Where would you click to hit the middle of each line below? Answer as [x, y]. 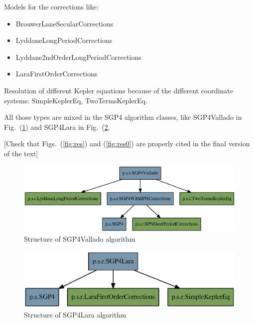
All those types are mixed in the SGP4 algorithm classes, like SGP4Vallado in [123, 117]
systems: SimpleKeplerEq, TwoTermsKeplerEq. [76, 100]
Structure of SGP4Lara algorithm [75, 315]
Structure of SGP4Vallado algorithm [80, 239]
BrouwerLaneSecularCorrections [64, 23]
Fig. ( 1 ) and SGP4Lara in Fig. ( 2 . [57, 127]
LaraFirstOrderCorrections [57, 74]
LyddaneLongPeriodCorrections [64, 40]
